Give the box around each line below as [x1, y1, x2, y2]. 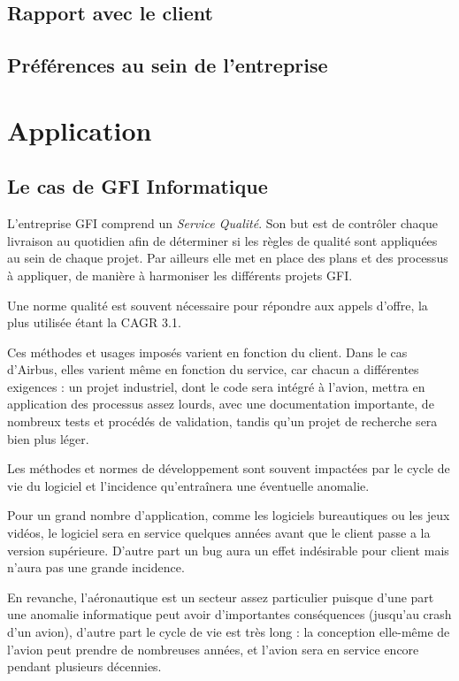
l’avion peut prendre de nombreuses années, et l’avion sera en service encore [7, 639, 419, 658]
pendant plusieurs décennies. [7, 657, 162, 676]
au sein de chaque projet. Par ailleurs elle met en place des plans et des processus [7, 249, 448, 267]
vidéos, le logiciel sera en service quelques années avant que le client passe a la [7, 524, 431, 542]
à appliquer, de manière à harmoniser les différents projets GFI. [7, 265, 353, 284]
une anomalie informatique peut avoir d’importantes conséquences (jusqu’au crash [7, 605, 452, 624]
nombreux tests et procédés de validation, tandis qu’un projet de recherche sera [7, 412, 438, 431]
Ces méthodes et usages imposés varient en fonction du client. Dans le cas [7, 342, 408, 361]
